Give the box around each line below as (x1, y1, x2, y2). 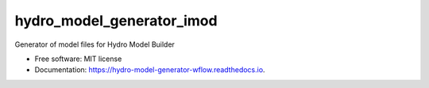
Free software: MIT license (34, 54, 122, 63)
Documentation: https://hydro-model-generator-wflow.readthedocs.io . (34, 65, 265, 75)
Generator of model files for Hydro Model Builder (14, 40, 175, 49)
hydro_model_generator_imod (14, 12, 218, 29)
